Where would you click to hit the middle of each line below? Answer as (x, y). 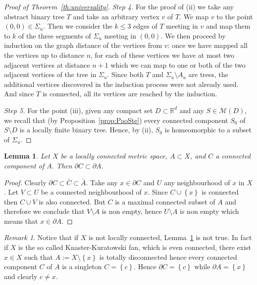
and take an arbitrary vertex (116, 16)
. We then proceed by (193, 35)
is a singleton (82, 266)
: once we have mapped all (208, 45)
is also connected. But (72, 201)
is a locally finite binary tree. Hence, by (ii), (86, 130)
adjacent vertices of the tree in (50, 74)
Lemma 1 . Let (27, 156)
